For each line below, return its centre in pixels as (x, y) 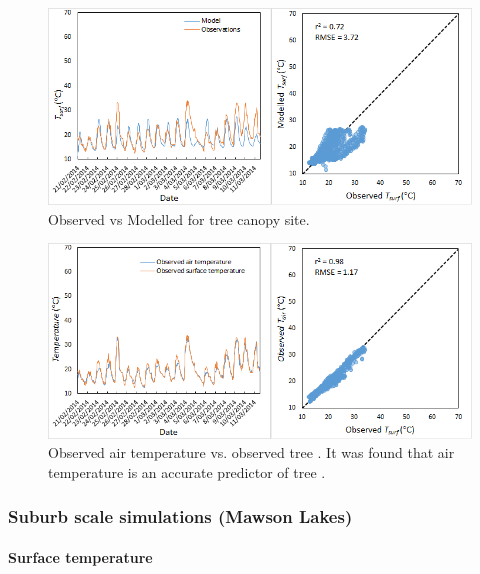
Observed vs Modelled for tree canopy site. (179, 218)
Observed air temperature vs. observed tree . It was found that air (251, 452)
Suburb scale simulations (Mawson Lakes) (180, 516)
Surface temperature (80, 556)
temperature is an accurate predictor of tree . (187, 471)
